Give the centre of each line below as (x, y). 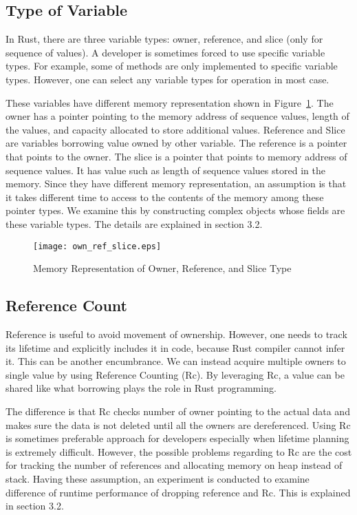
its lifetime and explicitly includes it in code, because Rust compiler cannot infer (175, 347)
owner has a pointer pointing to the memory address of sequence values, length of (177, 116)
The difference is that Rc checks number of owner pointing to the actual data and (178, 411)
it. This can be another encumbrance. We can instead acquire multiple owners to (176, 361)
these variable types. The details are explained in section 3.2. (134, 223)
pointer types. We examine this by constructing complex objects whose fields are (175, 210)
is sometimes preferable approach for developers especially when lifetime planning (177, 438)
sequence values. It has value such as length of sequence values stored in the (165, 170)
